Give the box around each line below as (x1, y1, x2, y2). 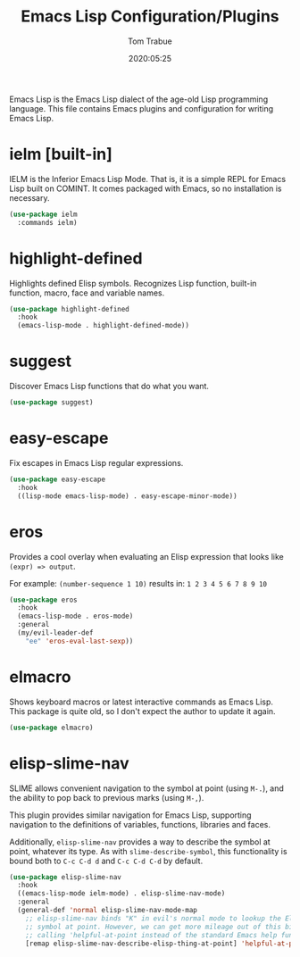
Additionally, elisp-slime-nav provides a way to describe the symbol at (9, 836, 271, 847)
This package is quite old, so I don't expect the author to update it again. (9, 705, 276, 716)
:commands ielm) (17, 218, 78, 227)
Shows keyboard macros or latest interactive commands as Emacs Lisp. (9, 696, 274, 707)
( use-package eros (9, 595, 78, 604)
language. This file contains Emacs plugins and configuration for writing (9, 103, 274, 113)
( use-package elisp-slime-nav (9, 872, 122, 881)
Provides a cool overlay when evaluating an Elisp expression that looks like (9, 551, 284, 562)
